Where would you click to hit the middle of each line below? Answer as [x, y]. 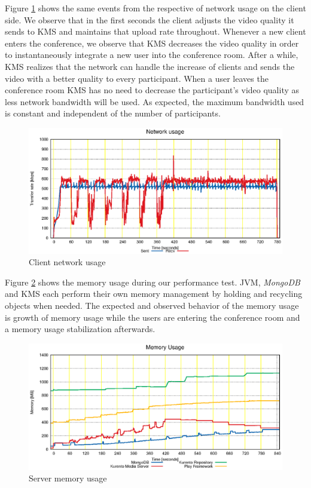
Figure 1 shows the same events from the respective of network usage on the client [155, 8]
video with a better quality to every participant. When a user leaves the [137, 78]
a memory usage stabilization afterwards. [80, 329]
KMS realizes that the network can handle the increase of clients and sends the [150, 66]
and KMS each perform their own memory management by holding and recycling [154, 294]
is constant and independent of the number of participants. [113, 113]
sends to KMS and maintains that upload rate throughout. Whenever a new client [155, 31]
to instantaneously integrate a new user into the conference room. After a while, [152, 55]
